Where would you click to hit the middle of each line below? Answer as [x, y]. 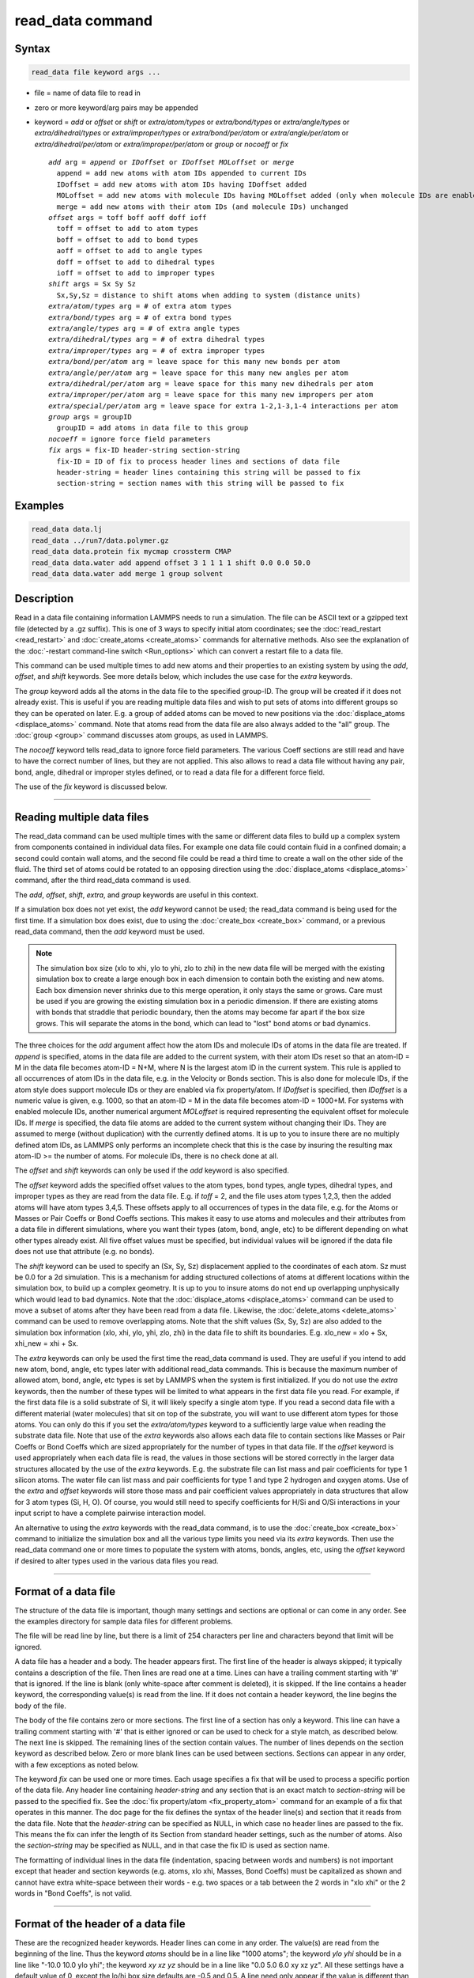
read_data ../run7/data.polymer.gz [100, 540]
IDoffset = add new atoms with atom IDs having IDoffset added [182, 184]
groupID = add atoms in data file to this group [152, 428]
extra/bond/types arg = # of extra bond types [140, 317]
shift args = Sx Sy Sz [92, 284]
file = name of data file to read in [88, 93]
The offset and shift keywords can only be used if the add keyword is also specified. [152, 1170]
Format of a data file [65, 1591]
